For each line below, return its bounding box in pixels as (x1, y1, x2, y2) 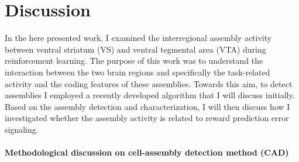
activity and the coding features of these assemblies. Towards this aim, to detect (5, 77, 293, 89)
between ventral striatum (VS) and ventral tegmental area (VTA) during (5, 43, 266, 55)
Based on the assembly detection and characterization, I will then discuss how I (5, 100, 290, 112)
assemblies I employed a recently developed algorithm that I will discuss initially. (5, 89, 295, 101)
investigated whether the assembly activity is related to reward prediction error (5, 112, 289, 124)
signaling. (5, 123, 39, 135)
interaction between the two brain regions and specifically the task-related (5, 66, 270, 78)
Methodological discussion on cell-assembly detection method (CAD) (5, 146, 289, 158)
